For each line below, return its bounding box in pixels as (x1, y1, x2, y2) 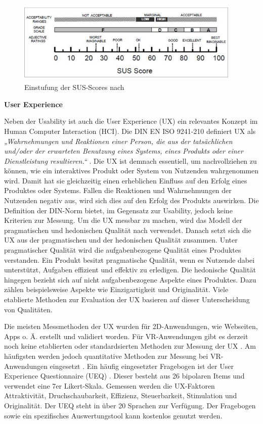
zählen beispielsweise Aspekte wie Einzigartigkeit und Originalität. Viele (4, 284, 229, 295)
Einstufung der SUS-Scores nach (24, 82, 124, 92)
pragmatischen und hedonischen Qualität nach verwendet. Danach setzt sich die (4, 224, 251, 235)
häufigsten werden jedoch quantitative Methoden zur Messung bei (4, 350, 208, 361)
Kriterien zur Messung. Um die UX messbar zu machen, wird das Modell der (4, 215, 242, 225)
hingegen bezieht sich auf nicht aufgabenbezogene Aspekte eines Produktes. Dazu (4, 274, 256, 285)
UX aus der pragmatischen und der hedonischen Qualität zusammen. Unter (4, 234, 238, 245)
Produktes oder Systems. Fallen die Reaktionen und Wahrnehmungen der (4, 185, 232, 196)
